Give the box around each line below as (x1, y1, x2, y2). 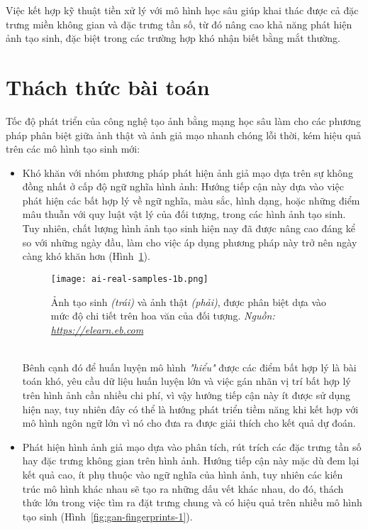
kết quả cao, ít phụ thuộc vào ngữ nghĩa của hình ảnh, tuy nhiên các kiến (22, 467, 343, 482)
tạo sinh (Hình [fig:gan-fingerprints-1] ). (22, 508, 193, 523)
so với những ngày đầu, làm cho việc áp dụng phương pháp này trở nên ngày (22, 234, 357, 249)
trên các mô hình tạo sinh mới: (6, 141, 140, 156)
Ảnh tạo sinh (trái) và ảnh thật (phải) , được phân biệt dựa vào (50, 294, 326, 309)
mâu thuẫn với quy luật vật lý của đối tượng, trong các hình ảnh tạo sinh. (22, 207, 346, 222)
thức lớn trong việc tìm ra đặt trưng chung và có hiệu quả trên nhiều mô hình (22, 495, 362, 510)
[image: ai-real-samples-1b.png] (50, 273, 208, 284)
